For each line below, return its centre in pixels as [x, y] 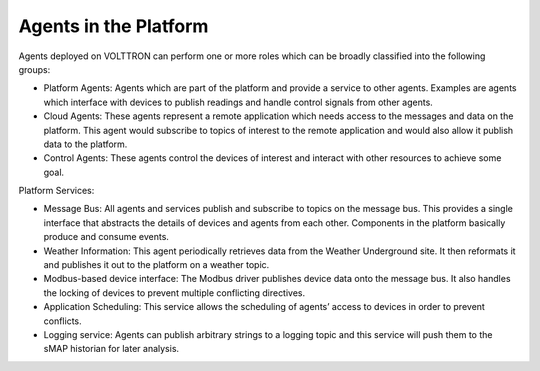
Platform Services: [56, 191]
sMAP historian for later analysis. [111, 349]
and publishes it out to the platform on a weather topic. [156, 265]
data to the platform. [85, 144]
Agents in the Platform [113, 26]
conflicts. [62, 321]
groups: [34, 69]
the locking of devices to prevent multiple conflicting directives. [174, 292]
